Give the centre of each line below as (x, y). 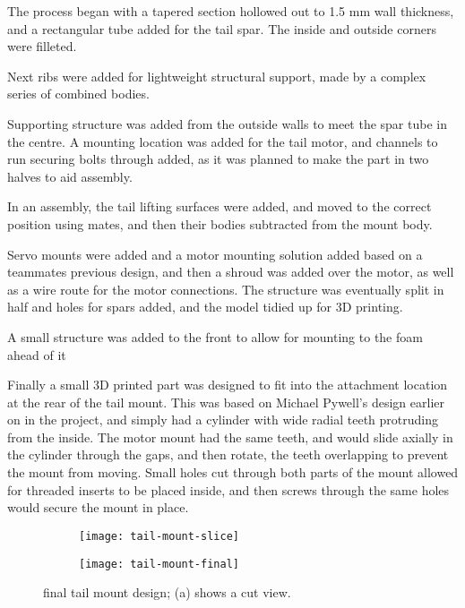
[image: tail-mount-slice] (159, 536)
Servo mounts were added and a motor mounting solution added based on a (215, 254)
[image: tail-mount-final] (159, 564)
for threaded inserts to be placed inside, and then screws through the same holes (228, 489)
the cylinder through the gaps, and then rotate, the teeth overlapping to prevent (228, 454)
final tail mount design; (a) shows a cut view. (167, 592)
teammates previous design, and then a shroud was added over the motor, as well (231, 272)
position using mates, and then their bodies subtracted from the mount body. (220, 223)
